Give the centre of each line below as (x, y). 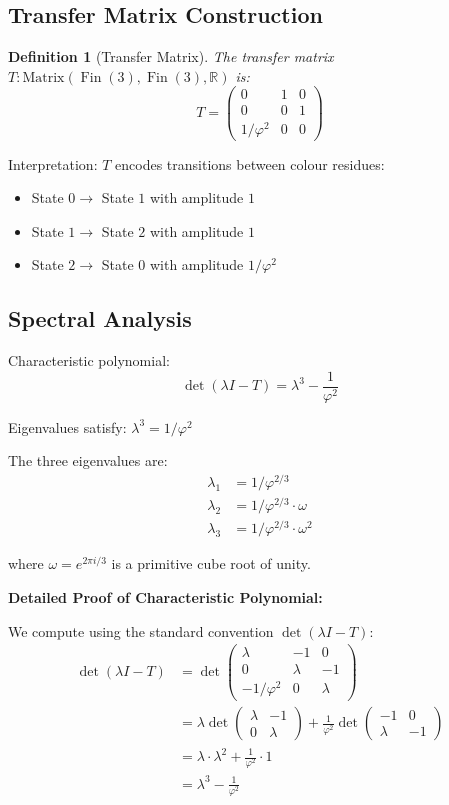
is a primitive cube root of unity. (211, 563)
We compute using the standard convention (141, 630)
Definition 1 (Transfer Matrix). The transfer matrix (171, 56)
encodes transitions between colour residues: (250, 163)
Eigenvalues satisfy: (67, 426)
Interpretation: (53, 163)
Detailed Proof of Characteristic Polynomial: (165, 596)
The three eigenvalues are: (88, 460)
